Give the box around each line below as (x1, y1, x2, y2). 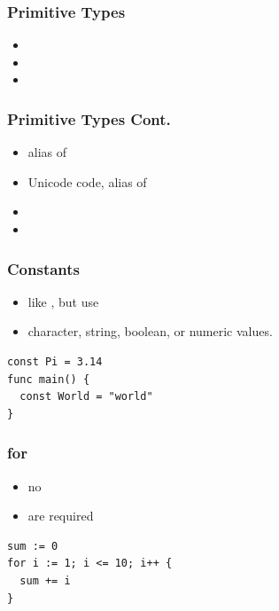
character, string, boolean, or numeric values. (27, 322, 273, 341)
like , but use (27, 292, 99, 310)
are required (27, 506, 94, 525)
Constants (7, 257, 81, 279)
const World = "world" (19, 390, 153, 403)
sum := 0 (7, 539, 58, 552)
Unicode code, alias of (27, 172, 147, 191)
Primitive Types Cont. (7, 107, 171, 129)
